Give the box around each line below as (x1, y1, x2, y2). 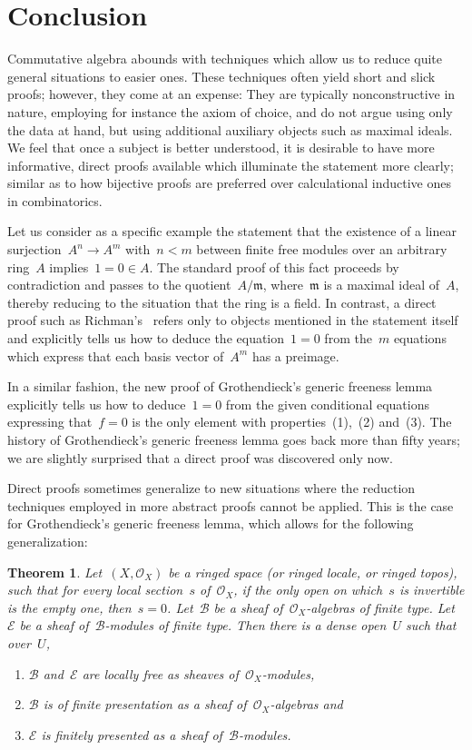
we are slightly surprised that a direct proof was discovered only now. (7, 448, 393, 467)
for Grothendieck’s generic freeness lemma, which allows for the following (7, 514, 414, 533)
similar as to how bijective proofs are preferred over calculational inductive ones (7, 173, 452, 192)
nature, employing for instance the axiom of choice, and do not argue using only (7, 102, 453, 121)
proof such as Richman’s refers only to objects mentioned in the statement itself (7, 311, 458, 330)
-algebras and (270, 695, 343, 714)
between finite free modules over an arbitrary (196, 240, 447, 259)
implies (49, 257, 89, 276)
